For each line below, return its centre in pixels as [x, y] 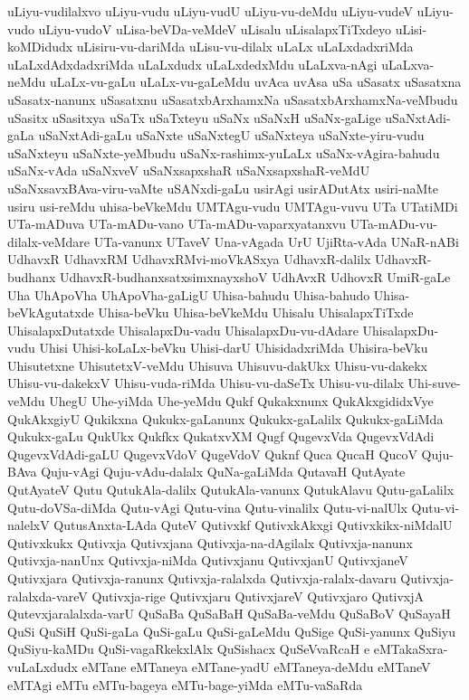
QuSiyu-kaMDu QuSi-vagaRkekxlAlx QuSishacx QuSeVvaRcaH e [189, 649]
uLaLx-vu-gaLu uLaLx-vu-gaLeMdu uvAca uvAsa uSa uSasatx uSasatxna [256, 82]
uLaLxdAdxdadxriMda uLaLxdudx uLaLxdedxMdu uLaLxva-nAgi [192, 64]
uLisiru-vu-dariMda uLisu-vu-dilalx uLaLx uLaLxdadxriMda [245, 47]
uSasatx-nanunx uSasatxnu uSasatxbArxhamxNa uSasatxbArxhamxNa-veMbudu [233, 99]
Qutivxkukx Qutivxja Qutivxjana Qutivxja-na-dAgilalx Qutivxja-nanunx [210, 542]
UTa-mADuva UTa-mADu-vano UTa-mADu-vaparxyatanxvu [177, 224]
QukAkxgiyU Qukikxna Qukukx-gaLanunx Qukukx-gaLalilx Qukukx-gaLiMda [225, 418]
